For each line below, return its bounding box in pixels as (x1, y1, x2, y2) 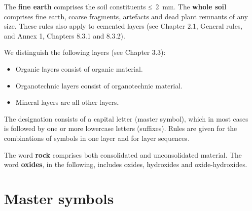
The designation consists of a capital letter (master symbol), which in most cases (4, 113, 248, 124)
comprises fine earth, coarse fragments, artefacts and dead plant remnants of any (4, 11, 248, 21)
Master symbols (4, 188, 114, 208)
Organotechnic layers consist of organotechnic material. (15, 80, 182, 90)
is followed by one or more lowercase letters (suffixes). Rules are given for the (4, 123, 237, 133)
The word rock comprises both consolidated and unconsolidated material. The (4, 149, 242, 160)
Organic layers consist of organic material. (15, 63, 143, 74)
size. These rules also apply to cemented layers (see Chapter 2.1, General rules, (4, 21, 243, 31)
